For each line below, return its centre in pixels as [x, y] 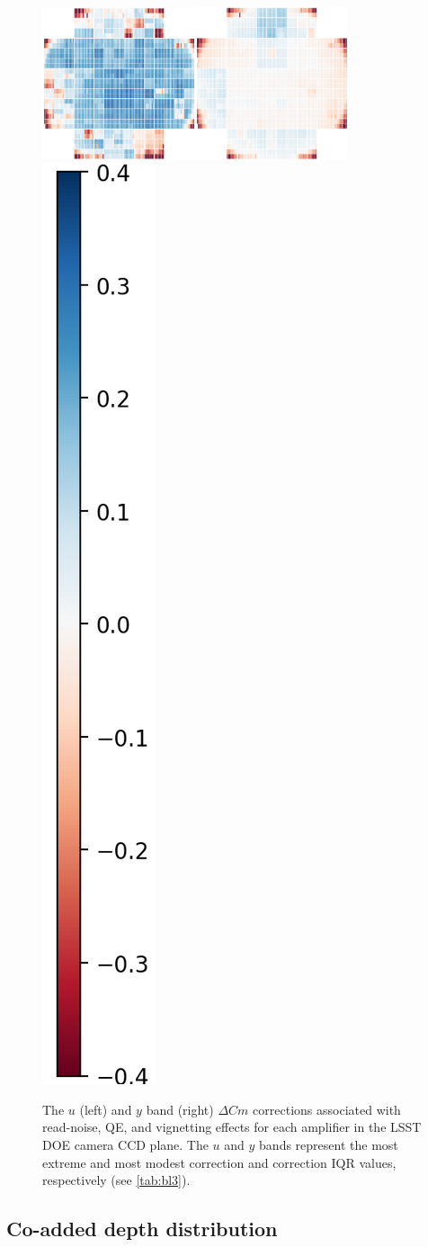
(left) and [106, 1109]
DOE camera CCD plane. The [125, 1144]
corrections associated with [327, 1109]
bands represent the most [329, 1144]
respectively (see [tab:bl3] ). [116, 1180]
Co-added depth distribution [142, 1229]
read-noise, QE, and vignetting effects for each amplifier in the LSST [232, 1127]
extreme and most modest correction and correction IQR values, [219, 1162]
